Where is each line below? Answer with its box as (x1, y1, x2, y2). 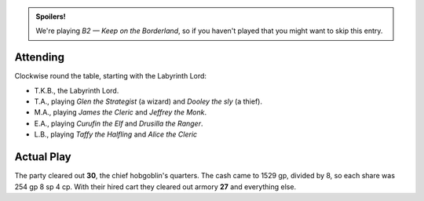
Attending (14, 51, 64, 64)
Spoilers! (35, 12, 66, 21)
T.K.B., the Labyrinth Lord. (34, 86, 119, 95)
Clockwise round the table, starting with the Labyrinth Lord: (14, 71, 207, 81)
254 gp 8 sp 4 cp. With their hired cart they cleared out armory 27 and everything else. (14, 181, 297, 192)
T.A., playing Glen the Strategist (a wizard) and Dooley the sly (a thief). (34, 97, 263, 106)
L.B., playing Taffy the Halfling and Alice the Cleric (34, 130, 198, 139)
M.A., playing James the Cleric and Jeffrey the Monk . (34, 108, 207, 117)
